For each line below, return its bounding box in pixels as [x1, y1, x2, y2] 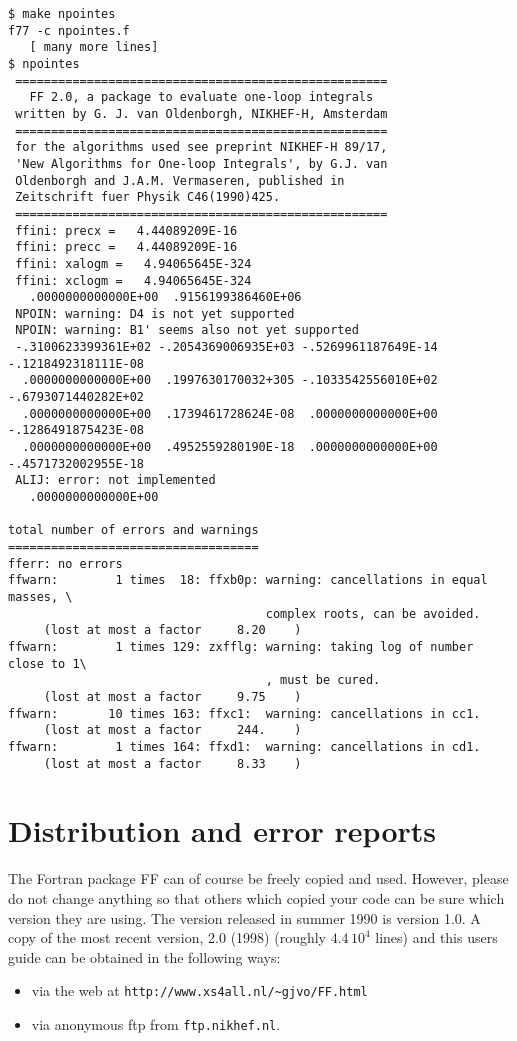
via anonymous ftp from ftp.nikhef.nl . [31, 1013, 281, 1034]
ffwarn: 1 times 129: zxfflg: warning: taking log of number [8, 639, 474, 654]
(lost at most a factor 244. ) [43, 723, 302, 738]
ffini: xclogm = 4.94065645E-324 [15, 273, 252, 288]
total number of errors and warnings [8, 523, 259, 538]
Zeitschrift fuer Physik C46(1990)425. [15, 190, 281, 205]
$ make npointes [8, 7, 116, 21]
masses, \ [8, 589, 73, 604]
